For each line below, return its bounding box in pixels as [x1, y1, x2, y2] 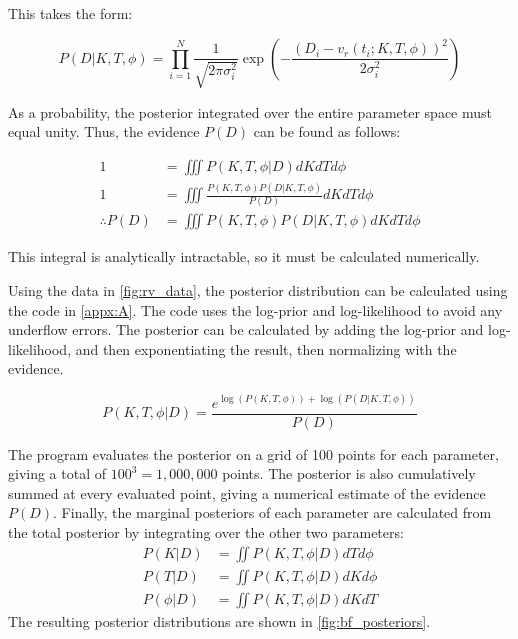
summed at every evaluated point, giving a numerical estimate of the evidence [8, 482, 486, 503]
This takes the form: [8, 3, 133, 23]
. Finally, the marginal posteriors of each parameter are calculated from [53, 502, 492, 523]
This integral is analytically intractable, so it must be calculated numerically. [8, 246, 480, 267]
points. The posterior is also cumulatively [222, 463, 476, 484]
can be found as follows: [253, 121, 401, 142]
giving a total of [8, 463, 107, 484]
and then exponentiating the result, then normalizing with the [75, 338, 457, 359]
